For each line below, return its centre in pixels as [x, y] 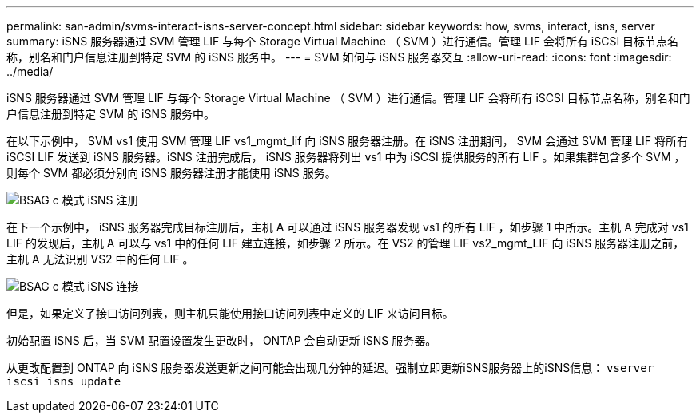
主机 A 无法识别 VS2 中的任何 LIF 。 [100, 259]
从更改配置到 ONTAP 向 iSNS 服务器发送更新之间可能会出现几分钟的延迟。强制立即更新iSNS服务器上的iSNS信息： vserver [330, 368]
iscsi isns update [64, 381]
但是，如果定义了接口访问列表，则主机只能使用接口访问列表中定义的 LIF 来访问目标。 [230, 313]
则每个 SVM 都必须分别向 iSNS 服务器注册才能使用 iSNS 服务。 [171, 173]
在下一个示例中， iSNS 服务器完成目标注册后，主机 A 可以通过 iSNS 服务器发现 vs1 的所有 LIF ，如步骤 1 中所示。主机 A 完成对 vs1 [348, 227]
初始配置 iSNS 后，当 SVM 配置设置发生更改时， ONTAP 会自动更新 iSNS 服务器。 [222, 340]
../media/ [30, 71]
